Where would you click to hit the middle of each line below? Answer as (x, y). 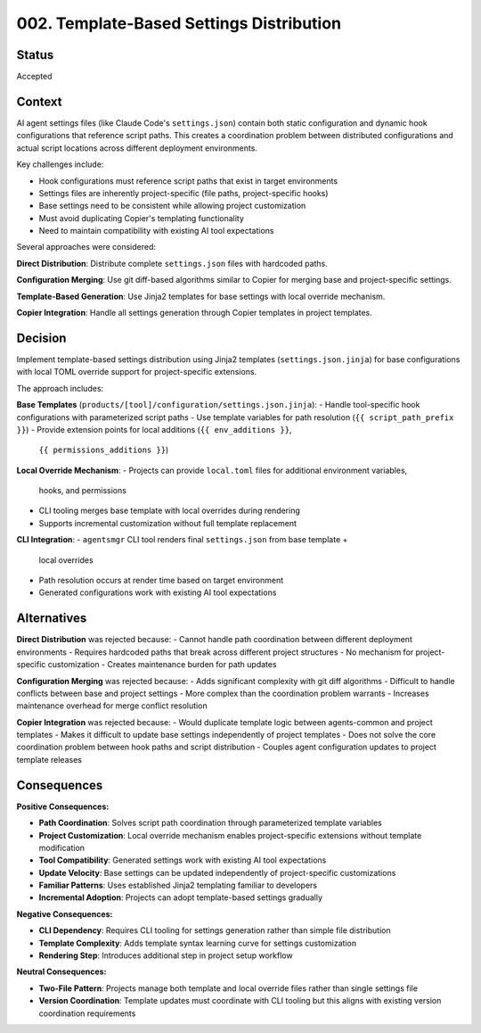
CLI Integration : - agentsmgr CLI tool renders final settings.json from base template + (182, 540)
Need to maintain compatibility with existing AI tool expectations (157, 231)
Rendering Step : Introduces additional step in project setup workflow (166, 955)
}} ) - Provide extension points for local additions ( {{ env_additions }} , (154, 429)
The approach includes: (60, 388)
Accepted (34, 77)
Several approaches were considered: (86, 247)
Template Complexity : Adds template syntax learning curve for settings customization (197, 943)
